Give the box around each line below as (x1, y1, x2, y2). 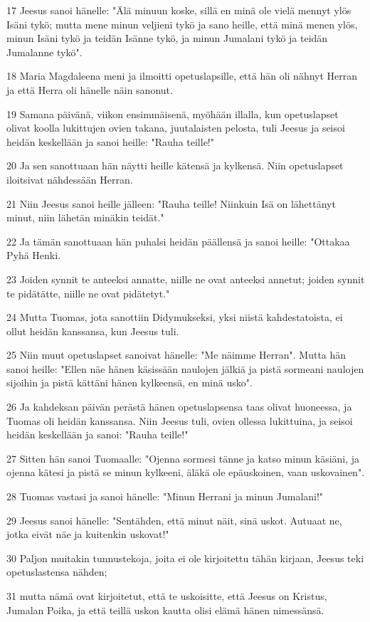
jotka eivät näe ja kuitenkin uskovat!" (6, 527, 169, 542)
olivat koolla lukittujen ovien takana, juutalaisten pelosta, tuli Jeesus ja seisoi (6, 120, 345, 135)
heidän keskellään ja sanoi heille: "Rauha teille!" (6, 134, 214, 149)
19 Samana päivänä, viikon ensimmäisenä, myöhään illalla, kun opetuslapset (6, 106, 339, 121)
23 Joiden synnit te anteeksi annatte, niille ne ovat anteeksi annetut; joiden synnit (6, 271, 365, 286)
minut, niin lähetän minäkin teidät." (6, 210, 164, 225)
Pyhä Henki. (6, 248, 61, 263)
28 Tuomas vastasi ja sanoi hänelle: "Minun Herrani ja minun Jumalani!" (6, 489, 324, 504)
